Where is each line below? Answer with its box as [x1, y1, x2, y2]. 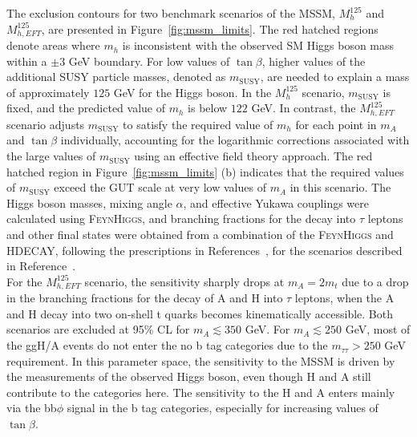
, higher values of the [261, 52, 366, 69]
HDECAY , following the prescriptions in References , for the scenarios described [6, 241, 403, 258]
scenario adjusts [6, 115, 85, 132]
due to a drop [342, 273, 409, 289]
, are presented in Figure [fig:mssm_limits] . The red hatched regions [41, 20, 379, 37]
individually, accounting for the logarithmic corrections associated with [60, 132, 410, 148]
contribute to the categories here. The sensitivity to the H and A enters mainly [6, 383, 395, 400]
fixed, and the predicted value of [6, 99, 166, 116]
